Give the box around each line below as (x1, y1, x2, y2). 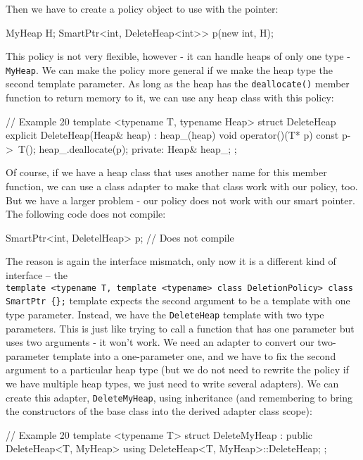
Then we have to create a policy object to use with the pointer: (6, 1, 279, 15)
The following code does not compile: (6, 206, 166, 221)
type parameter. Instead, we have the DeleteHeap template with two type (6, 306, 324, 321)
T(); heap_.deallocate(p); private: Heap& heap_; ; (18, 141, 237, 156)
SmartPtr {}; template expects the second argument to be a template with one (6, 293, 350, 308)
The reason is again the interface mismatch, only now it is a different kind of (6, 254, 336, 268)
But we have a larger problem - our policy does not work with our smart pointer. (6, 192, 355, 207)
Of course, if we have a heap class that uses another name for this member (6, 165, 327, 180)
